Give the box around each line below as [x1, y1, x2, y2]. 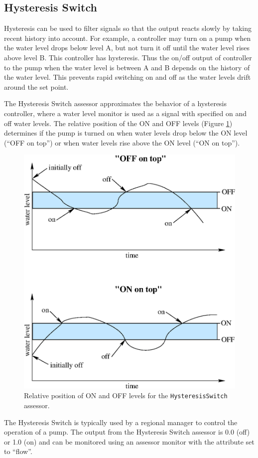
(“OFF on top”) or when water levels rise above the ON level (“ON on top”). [4, 137, 240, 148]
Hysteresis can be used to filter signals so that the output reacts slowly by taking [4, 23, 252, 33]
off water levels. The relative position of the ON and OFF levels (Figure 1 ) [4, 118, 233, 128]
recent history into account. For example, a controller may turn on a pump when [4, 32, 251, 43]
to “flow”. [4, 446, 32, 457]
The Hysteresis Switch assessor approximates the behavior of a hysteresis [4, 98, 227, 109]
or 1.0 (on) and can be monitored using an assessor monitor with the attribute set [4, 436, 255, 447]
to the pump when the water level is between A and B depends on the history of [4, 62, 250, 72]
